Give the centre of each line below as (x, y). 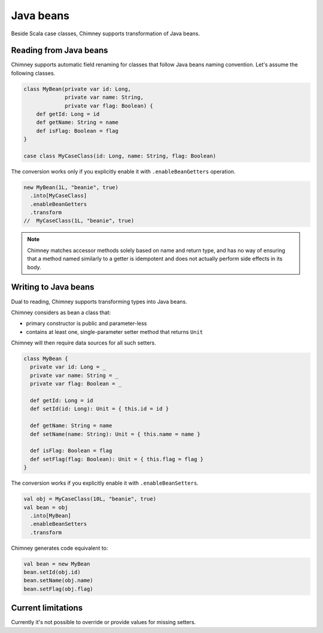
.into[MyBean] (51, 515)
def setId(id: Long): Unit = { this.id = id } (100, 409)
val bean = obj (46, 507)
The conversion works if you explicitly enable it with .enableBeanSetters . (105, 483)
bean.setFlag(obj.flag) (59, 589)
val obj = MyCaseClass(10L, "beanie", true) (90, 499)
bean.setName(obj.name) (59, 581)
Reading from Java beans (60, 51)
